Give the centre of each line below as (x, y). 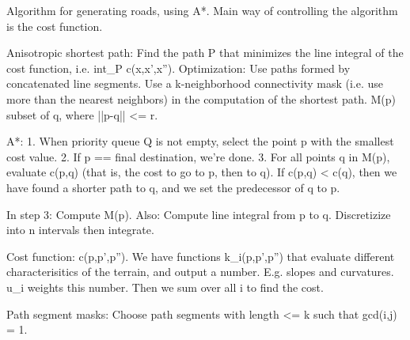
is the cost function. (55, 26)
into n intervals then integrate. (80, 230)
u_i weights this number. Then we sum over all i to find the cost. (165, 287)
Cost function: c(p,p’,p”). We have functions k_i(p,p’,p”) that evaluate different (201, 256)
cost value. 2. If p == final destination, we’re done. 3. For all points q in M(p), (198, 156)
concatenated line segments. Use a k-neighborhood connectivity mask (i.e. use (195, 83)
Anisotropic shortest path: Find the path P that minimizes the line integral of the (205, 53)
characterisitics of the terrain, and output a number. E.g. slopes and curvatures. (200, 272)
